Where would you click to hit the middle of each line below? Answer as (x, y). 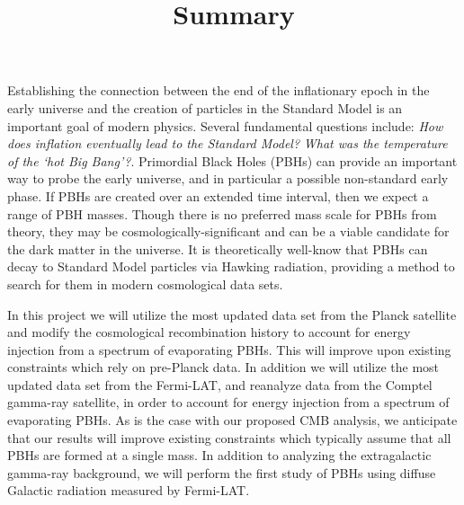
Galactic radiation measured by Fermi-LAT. (129, 490)
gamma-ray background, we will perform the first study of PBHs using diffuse (222, 472)
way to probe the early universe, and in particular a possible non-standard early (228, 178)
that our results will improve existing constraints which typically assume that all (229, 437)
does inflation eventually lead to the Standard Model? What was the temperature (228, 143)
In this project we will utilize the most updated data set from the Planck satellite (232, 314)
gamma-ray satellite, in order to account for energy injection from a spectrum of (228, 402)
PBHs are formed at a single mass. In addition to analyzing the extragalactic (219, 455)
